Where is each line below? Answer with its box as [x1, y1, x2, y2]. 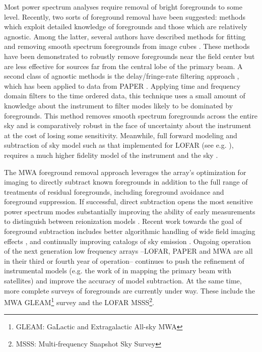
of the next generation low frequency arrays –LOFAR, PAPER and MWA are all [4, 246, 253, 256]
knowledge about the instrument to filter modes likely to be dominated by [4, 100, 233, 110]
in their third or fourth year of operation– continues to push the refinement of [4, 255, 244, 266]
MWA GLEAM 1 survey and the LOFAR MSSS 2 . [4, 296, 155, 307]
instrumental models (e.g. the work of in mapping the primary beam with [4, 265, 232, 276]
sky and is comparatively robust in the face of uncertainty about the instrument [4, 120, 251, 131]
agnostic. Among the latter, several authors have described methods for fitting [4, 31, 246, 41]
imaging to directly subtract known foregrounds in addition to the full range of [4, 177, 248, 187]
